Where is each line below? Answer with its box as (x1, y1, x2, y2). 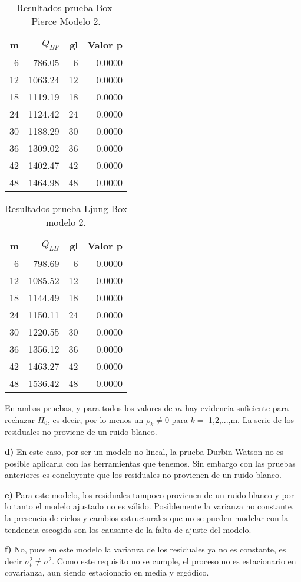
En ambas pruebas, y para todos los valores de (5, 402, 173, 414)
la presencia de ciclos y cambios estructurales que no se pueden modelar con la (5, 511, 289, 524)
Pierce (31, 14, 57, 28)
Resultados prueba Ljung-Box (5, 201, 128, 215)
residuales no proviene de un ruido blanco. (5, 425, 157, 438)
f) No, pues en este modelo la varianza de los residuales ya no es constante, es (5, 543, 286, 555)
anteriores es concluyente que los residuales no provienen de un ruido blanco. (5, 469, 282, 481)
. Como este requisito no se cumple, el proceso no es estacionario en (52, 554, 296, 567)
